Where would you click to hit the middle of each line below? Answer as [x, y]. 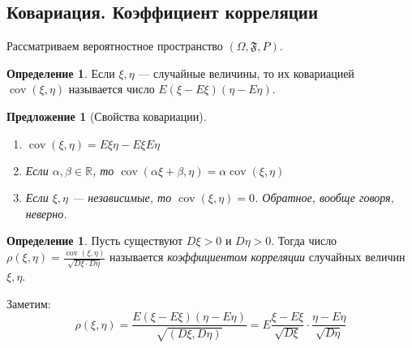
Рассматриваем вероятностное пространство [115, 46]
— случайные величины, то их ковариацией [246, 73]
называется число [112, 89]
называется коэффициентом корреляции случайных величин [257, 257]
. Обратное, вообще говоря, [324, 198]
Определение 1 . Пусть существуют [95, 241]
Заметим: [29, 303]
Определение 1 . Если [61, 73]
